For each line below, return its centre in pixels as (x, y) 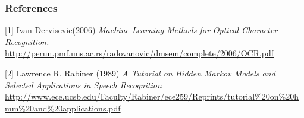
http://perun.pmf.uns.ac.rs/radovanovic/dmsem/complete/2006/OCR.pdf (140, 53)
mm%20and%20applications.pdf (63, 108)
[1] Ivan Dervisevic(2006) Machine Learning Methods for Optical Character (141, 30)
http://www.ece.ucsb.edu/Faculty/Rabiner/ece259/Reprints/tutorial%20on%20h (152, 96)
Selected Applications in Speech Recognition (83, 84)
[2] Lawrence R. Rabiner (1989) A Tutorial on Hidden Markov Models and (140, 73)
